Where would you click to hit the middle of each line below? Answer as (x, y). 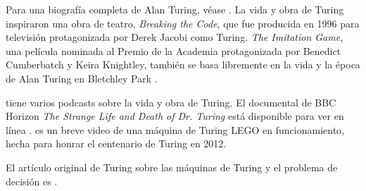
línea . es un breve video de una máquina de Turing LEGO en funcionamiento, (175, 129)
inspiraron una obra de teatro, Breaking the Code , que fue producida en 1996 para (183, 23)
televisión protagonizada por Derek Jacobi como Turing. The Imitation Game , (175, 37)
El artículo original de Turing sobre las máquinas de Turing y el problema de (172, 167)
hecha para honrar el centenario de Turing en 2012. (116, 143)
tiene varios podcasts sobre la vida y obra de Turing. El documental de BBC (171, 102)
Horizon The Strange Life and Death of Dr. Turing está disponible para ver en (175, 116)
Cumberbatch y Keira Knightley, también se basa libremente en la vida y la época (183, 64)
